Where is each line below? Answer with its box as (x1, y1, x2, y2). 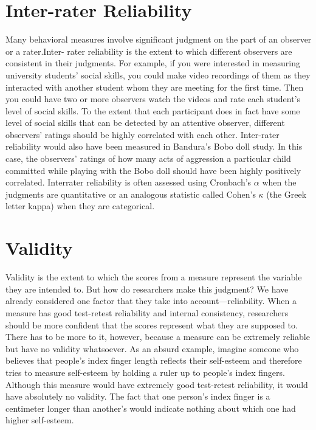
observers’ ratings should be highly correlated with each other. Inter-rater (5, 128, 280, 140)
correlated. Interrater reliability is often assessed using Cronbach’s (5, 176, 252, 189)
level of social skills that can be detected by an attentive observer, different (5, 116, 285, 129)
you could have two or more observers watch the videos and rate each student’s (5, 92, 301, 105)
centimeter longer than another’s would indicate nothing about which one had (5, 401, 296, 414)
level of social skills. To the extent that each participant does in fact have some (5, 104, 300, 117)
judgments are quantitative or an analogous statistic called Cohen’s (5, 187, 256, 200)
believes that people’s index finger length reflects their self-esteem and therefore (5, 354, 302, 367)
